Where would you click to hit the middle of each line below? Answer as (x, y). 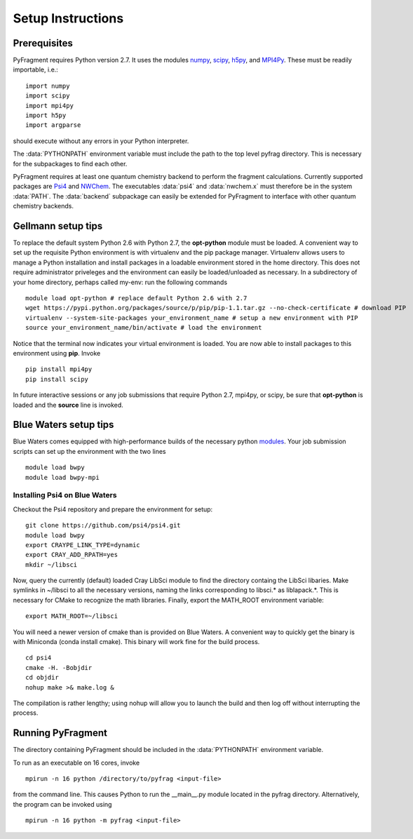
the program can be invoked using (62, 804)
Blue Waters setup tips (63, 425)
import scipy (48, 96)
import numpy (48, 86)
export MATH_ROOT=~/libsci (72, 616)
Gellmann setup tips (58, 226)
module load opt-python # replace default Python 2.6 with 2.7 (136, 298)
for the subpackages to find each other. (70, 163)
